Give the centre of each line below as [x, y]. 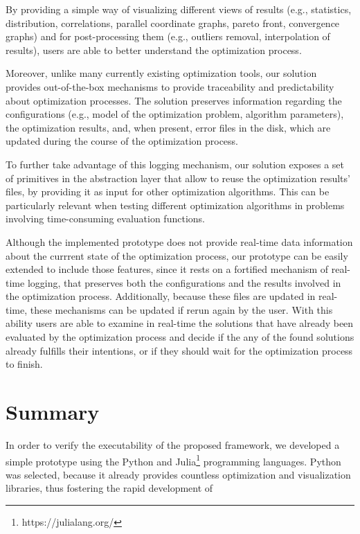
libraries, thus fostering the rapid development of [109, 488]
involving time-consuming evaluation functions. [105, 219]
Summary [53, 412]
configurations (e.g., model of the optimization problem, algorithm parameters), [175, 114]
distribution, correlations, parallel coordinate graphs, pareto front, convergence [173, 23]
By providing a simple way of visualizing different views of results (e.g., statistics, [179, 9]
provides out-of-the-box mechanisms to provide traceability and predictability [170, 86]
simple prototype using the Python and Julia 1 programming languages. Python [173, 460]
